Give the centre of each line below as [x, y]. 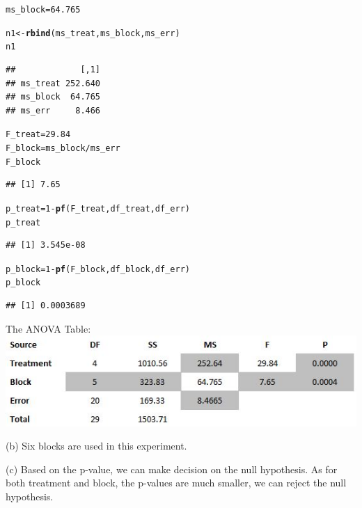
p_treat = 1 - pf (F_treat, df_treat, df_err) [98, 208]
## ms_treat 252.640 [53, 83]
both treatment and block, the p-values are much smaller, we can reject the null [176, 483]
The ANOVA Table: [48, 328]
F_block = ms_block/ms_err [63, 148]
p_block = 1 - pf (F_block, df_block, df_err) [98, 269]
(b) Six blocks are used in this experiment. [96, 446]
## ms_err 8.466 [53, 110]
